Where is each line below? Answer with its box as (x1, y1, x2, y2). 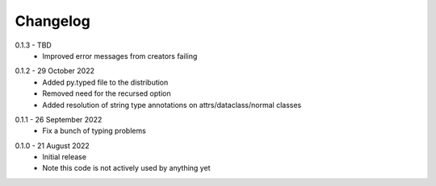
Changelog (15, 12, 90, 30)
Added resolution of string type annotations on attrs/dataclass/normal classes (42, 100, 302, 110)
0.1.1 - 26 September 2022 (15, 114, 103, 124)
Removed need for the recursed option (42, 89, 171, 98)
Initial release (42, 152, 86, 162)
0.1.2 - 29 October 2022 (15, 66, 94, 76)
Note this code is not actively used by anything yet (42, 163, 211, 173)
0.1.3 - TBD (15, 40, 52, 50)
